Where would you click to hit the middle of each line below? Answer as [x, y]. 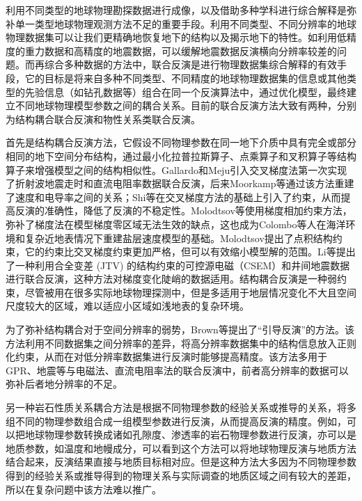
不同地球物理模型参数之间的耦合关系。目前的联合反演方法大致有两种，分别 [186, 105]
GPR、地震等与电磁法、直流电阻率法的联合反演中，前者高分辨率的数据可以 [177, 370]
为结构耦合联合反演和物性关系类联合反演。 [103, 119]
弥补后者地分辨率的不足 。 [64, 384]
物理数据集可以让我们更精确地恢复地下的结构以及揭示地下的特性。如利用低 [176, 37]
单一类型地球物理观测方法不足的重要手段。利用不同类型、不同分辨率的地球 [186, 23]
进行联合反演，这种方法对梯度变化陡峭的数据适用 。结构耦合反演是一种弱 [171, 279]
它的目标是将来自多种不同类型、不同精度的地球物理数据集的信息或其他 [186, 78]
